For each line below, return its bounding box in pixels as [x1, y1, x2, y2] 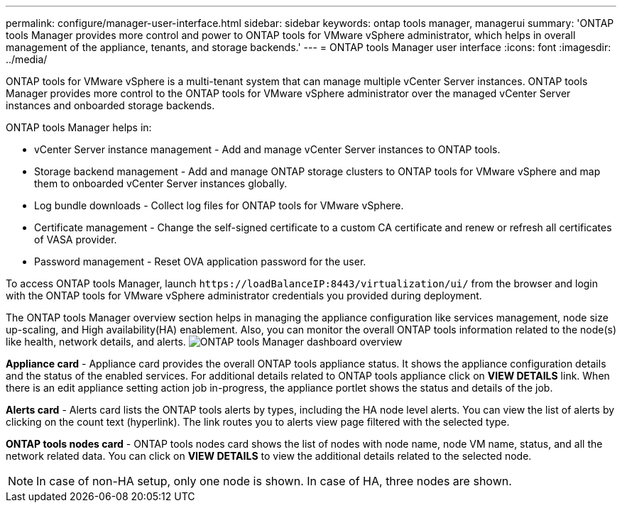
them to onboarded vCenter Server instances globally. [34, 177, 288, 189]
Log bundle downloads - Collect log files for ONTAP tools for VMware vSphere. [34, 199, 404, 211]
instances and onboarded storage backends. [6, 99, 215, 111]
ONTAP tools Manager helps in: [6, 121, 152, 133]
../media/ [6, 53, 48, 65]
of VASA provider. [34, 233, 117, 245]
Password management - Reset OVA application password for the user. [34, 255, 366, 267]
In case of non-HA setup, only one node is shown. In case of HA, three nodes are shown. [36, 474, 512, 488]
